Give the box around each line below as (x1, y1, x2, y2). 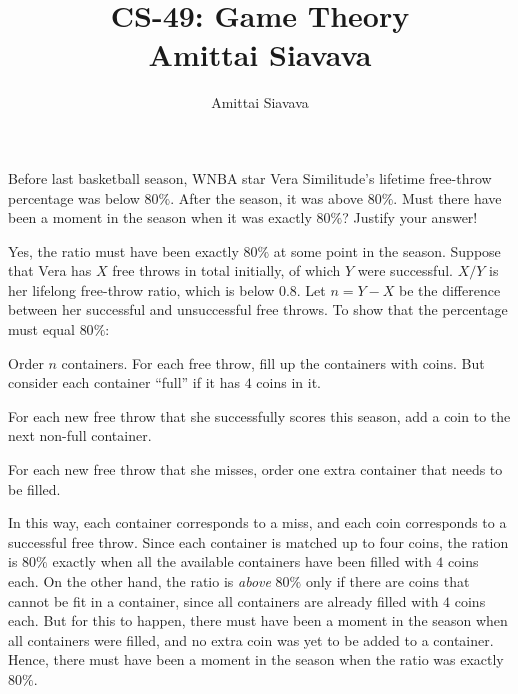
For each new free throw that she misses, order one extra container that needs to (8, 459, 503, 480)
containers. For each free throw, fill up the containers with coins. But (61, 352, 485, 373)
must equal (8, 319, 75, 340)
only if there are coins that (305, 571, 470, 591)
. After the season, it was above (170, 187, 364, 208)
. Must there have (393, 187, 502, 208)
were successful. (357, 260, 453, 281)
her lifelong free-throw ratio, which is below (8, 279, 275, 300)
